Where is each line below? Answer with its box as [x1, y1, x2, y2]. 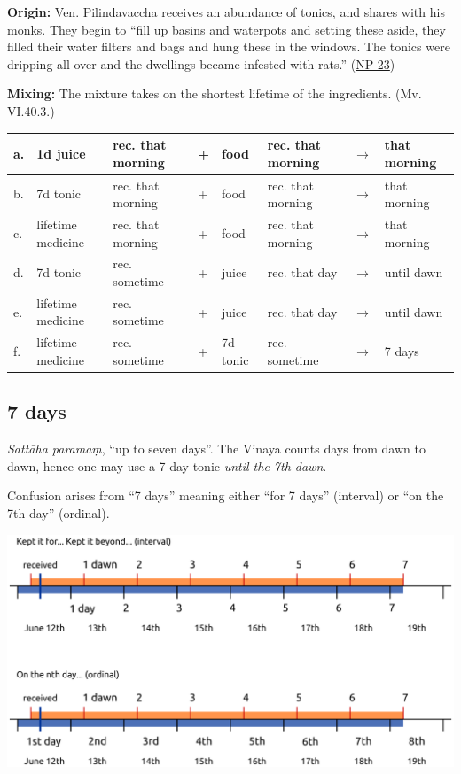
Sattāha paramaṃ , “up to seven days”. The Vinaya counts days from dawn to [7, 439, 426, 458]
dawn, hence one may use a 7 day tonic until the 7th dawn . [7, 456, 327, 475]
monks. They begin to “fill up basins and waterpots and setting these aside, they [7, 19, 446, 38]
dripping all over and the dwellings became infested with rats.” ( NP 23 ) [7, 54, 395, 73]
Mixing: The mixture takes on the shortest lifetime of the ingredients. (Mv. [7, 84, 422, 103]
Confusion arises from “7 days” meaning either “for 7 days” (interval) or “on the [7, 486, 444, 505]
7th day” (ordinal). [7, 503, 110, 522]
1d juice [36, 143, 86, 162]
